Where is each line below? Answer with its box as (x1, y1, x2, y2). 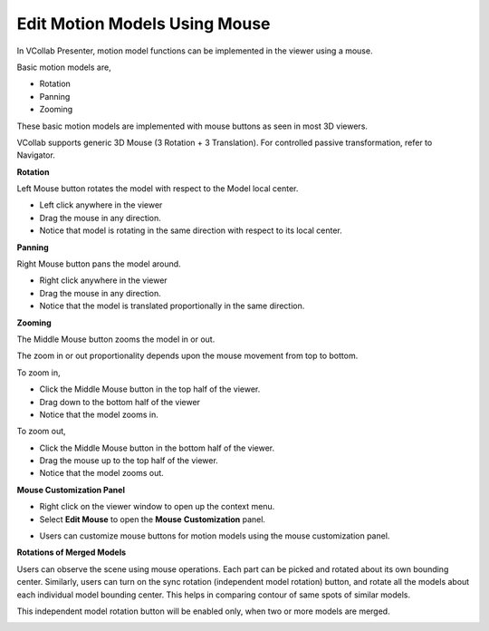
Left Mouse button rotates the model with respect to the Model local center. (16, 183, 299, 194)
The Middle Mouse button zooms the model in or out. (16, 334, 216, 345)
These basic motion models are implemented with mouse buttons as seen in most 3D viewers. (16, 121, 369, 131)
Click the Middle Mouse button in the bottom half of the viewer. (39, 442, 275, 453)
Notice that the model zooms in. (39, 409, 158, 420)
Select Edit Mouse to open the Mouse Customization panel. (39, 513, 266, 525)
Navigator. (16, 150, 56, 160)
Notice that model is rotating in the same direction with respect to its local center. (39, 225, 343, 236)
